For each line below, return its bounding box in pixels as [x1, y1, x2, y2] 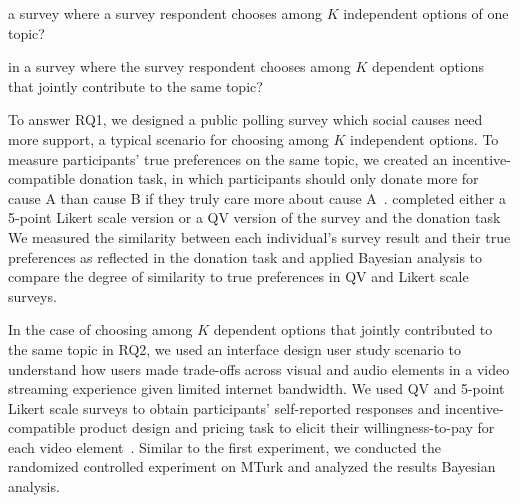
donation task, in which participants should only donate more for [79, 168, 479, 189]
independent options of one [343, 3, 509, 23]
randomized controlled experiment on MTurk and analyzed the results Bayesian [8, 456, 496, 477]
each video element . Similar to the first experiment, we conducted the [8, 436, 442, 457]
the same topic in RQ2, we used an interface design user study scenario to [8, 338, 461, 359]
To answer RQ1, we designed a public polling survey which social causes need [8, 109, 483, 130]
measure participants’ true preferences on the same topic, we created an [8, 148, 448, 169]
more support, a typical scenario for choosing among [8, 128, 329, 149]
